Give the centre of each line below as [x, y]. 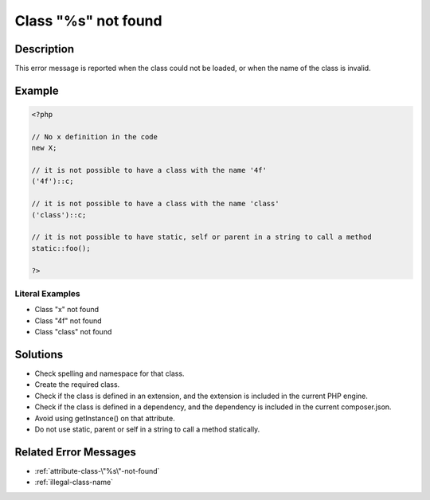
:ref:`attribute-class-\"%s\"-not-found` [97, 471]
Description [45, 49]
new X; [44, 148]
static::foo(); [61, 248]
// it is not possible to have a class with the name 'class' [155, 204]
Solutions [39, 354]
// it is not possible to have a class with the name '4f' [149, 170]
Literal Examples [47, 293]
